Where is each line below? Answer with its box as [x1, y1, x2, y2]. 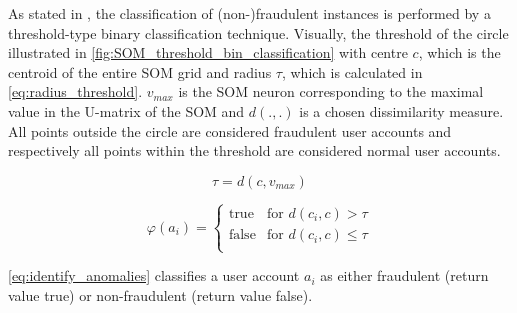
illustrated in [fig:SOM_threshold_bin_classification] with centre [8, 42, 408, 63]
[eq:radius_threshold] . [8, 81, 143, 102]
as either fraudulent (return [320, 265, 489, 286]
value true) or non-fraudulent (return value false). [8, 284, 313, 305]
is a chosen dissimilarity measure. [299, 100, 504, 121]
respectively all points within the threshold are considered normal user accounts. [8, 140, 501, 161]
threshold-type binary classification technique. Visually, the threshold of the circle [8, 22, 509, 43]
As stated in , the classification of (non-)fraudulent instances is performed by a [8, 3, 491, 23]
